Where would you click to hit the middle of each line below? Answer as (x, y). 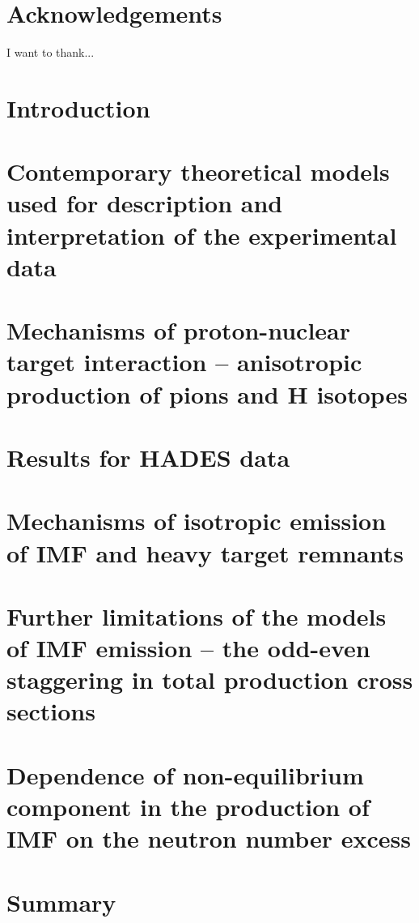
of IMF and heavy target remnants (205, 552)
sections (51, 711)
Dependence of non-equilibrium (185, 774)
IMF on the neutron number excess (209, 838)
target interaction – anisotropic (184, 362)
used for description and (145, 203)
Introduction (78, 107)
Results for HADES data (148, 457)
